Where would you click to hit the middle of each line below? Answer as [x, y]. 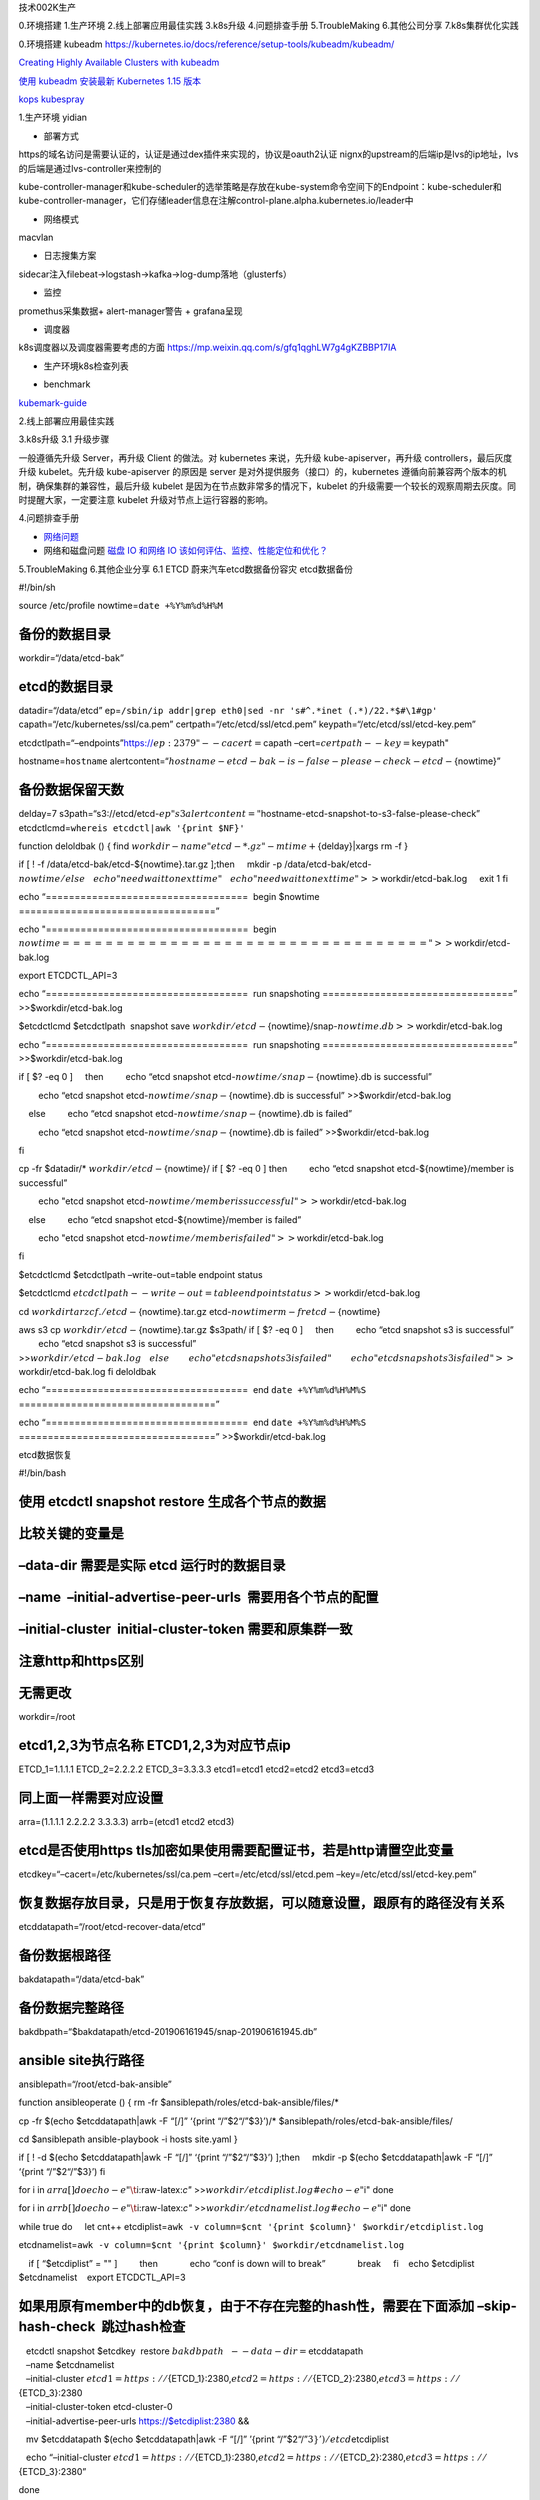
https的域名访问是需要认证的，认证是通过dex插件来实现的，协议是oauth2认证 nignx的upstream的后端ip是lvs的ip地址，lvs [268, 154]
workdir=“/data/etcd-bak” [71, 658]
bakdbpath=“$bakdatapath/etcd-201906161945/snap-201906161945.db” [168, 2031]
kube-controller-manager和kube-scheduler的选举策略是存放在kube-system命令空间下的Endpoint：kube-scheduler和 [260, 186]
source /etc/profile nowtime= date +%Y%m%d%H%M [121, 606]
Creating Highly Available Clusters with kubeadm [119, 62]
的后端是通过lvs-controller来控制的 [90, 168]
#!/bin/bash [42, 1473]
